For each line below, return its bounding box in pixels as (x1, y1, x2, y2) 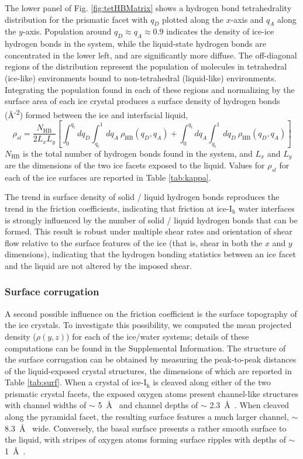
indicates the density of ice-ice (166, 25, 274, 37)
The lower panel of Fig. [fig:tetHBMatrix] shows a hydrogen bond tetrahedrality (5, 2, 292, 13)
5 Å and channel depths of (98, 399, 198, 411)
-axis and (230, 13, 264, 25)
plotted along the (162, 13, 224, 25)
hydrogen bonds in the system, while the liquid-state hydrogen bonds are (5, 37, 266, 50)
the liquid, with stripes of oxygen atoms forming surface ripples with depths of (5, 433, 286, 446)
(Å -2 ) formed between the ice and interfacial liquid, (5, 106, 188, 120)
